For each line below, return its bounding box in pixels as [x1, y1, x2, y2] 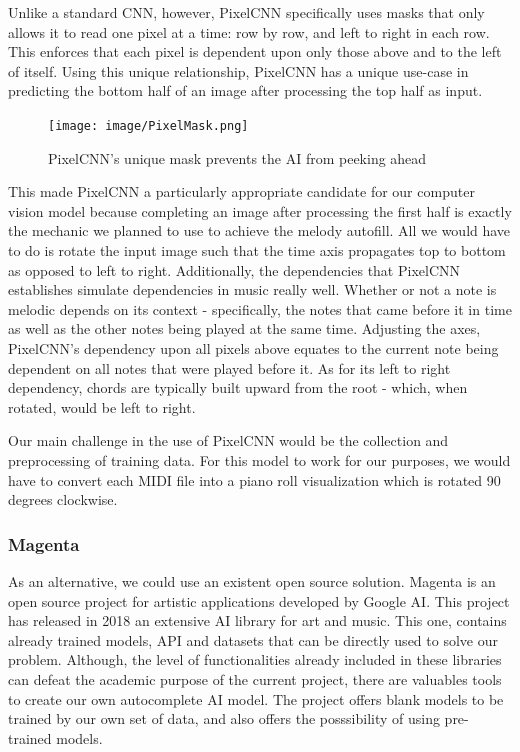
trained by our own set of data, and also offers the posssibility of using [8, 708, 440, 729]
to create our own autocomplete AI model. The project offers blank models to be [8, 688, 504, 709]
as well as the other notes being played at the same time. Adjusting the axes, [8, 318, 481, 339]
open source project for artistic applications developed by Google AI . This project [8, 590, 510, 611]
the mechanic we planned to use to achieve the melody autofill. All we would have [8, 220, 511, 241]
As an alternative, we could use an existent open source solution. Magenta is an [8, 570, 496, 591]
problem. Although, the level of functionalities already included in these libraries [8, 649, 502, 670]
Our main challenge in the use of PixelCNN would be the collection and [8, 430, 449, 451]
